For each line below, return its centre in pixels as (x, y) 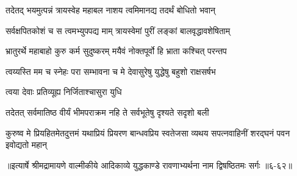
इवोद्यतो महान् (26, 145)
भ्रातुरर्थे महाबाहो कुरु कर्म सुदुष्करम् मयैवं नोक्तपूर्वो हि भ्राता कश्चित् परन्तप (116, 51)
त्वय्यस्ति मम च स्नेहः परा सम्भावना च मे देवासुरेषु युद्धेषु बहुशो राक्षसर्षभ (111, 71)
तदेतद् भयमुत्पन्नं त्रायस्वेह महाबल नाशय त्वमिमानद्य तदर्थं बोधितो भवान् (111, 10)
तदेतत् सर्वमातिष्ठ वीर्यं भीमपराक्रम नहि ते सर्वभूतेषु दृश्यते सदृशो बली (107, 112)
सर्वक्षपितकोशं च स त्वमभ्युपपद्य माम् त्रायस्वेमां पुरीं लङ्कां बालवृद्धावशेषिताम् (118, 30)
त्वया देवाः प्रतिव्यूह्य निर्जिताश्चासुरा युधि (64, 92)
